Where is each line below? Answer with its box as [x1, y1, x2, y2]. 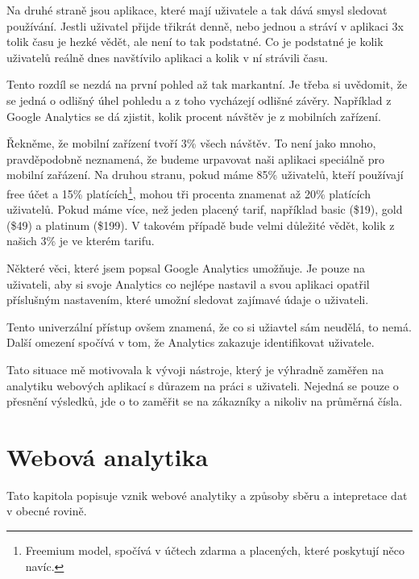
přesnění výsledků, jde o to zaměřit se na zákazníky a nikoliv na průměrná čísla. [6, 393, 403, 410]
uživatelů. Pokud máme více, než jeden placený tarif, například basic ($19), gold [6, 201, 403, 218]
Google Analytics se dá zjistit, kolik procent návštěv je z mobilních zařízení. [6, 107, 381, 124]
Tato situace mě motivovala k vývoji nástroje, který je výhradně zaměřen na [6, 360, 384, 377]
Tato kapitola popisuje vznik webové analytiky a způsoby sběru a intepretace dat [6, 486, 408, 503]
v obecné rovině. [6, 502, 87, 519]
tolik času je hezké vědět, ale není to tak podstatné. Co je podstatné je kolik [6, 33, 384, 50]
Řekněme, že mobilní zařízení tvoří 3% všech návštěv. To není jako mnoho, [6, 135, 376, 152]
